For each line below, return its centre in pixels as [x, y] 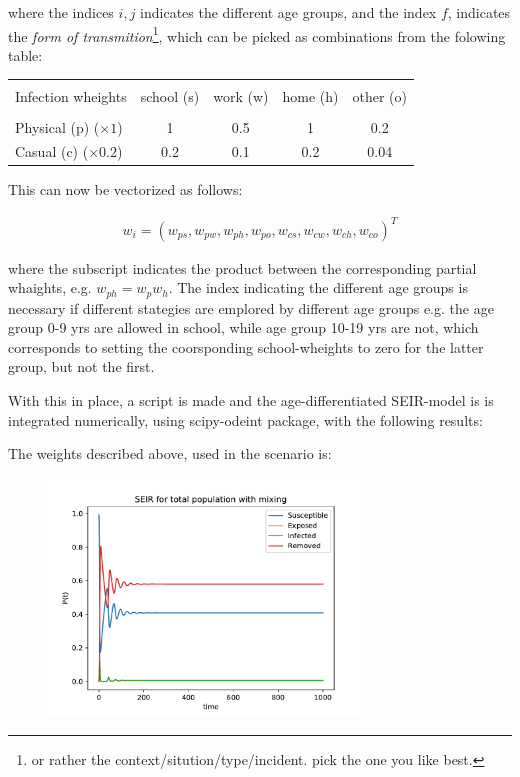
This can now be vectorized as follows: [125, 189]
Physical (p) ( [57, 126]
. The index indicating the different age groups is [318, 287]
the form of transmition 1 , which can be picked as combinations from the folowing [257, 34]
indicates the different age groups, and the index [288, 12]
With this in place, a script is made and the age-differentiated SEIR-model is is [251, 400]
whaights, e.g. [50, 287]
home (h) [310, 96]
